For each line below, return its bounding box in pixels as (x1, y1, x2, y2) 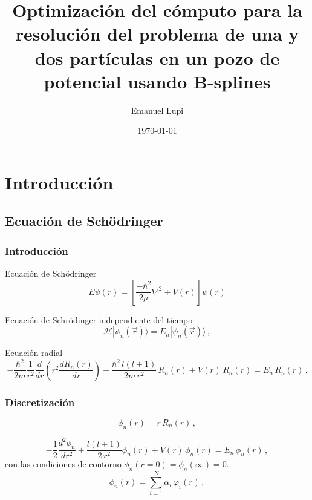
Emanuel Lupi (131, 104, 184, 116)
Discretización (5, 394, 75, 409)
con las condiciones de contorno (5, 458, 122, 470)
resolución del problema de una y (15, 21, 299, 46)
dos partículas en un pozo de (34, 45, 280, 70)
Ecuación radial (5, 346, 63, 359)
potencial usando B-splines (44, 68, 271, 93)
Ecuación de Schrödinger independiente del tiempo (5, 313, 193, 326)
